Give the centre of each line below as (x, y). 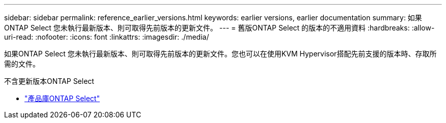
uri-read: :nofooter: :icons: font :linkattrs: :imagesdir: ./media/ (107, 37)
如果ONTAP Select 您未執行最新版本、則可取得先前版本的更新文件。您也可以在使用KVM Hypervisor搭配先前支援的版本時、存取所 (220, 54)
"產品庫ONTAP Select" (62, 98)
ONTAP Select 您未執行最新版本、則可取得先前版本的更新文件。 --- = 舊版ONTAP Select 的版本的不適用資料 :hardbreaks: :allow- (219, 28)
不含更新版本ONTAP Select (49, 81)
